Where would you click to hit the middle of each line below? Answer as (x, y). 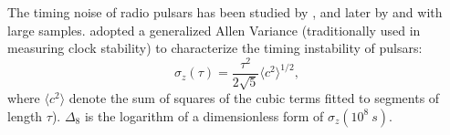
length (25, 115)
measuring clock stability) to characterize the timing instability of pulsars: (215, 48)
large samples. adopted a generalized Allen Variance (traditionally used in (214, 30)
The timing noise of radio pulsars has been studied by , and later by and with (225, 12)
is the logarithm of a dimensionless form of (204, 115)
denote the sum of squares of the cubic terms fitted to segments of (254, 98)
